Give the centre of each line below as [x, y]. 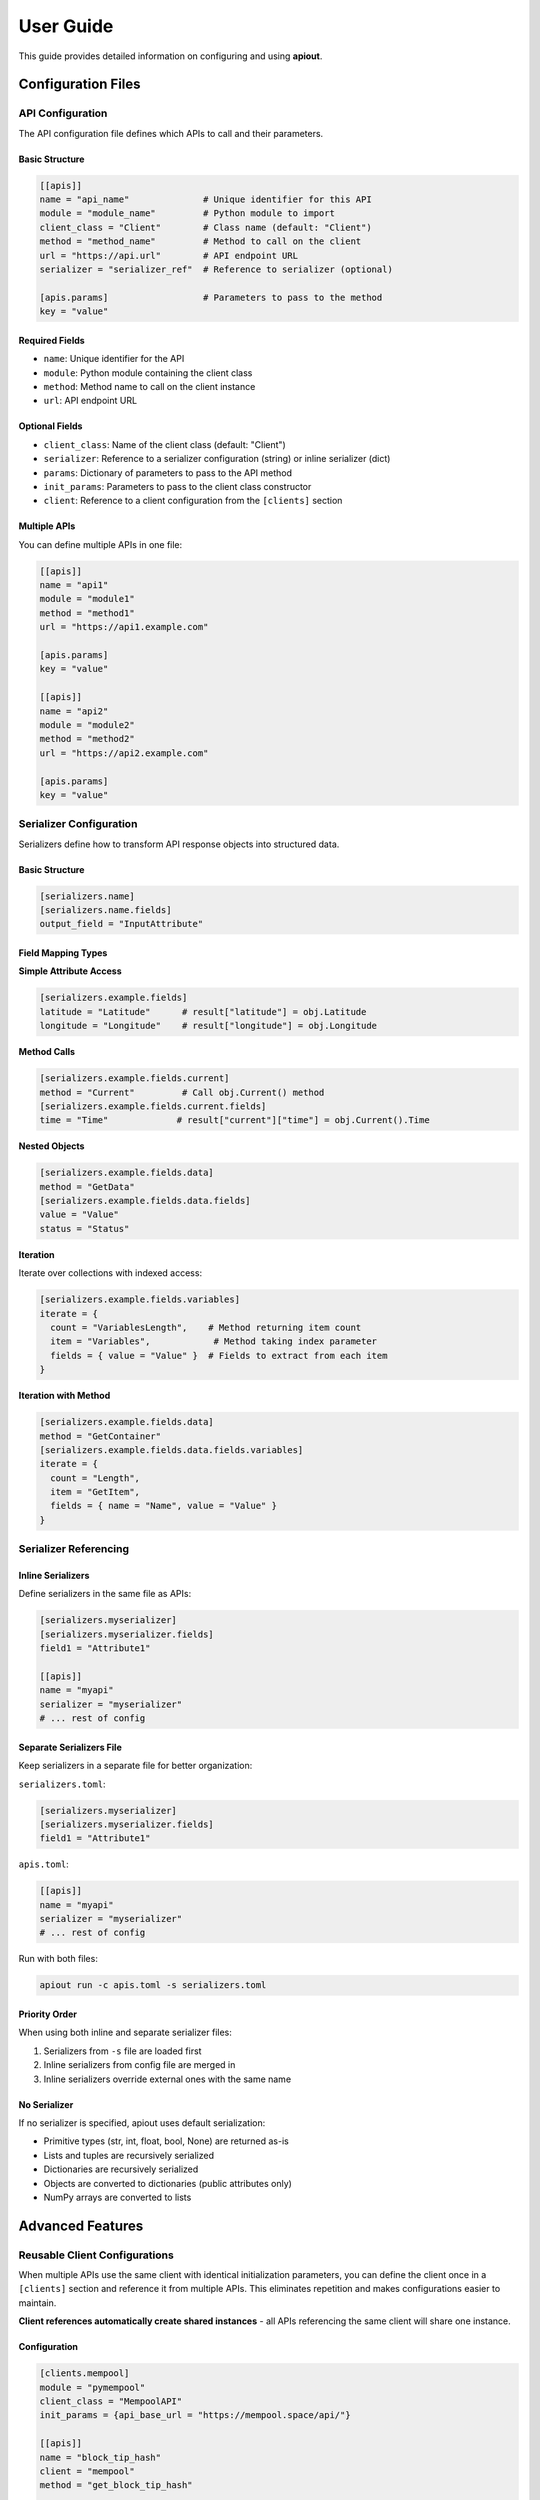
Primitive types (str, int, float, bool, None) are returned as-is [166, 2141]
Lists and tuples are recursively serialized [129, 2155]
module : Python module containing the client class [148, 372]
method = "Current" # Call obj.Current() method [182, 1092]
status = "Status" [84, 1228]
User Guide [66, 26]
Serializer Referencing [74, 1549]
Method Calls [46, 1052]
